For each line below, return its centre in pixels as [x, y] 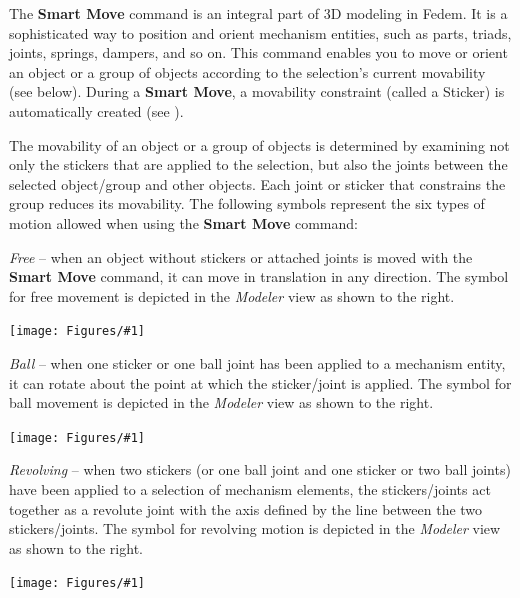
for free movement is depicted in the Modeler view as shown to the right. [232, 295]
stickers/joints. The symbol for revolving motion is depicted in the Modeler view [255, 528]
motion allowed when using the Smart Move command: [183, 222]
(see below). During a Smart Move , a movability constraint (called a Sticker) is [257, 91]
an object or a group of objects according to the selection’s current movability [247, 71]
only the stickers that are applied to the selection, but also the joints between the [258, 164]
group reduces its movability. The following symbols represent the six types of [247, 203]
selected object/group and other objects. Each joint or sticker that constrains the [257, 183]
